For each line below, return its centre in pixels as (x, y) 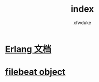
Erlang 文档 (28, 49)
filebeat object (35, 72)
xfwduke (82, 23)
